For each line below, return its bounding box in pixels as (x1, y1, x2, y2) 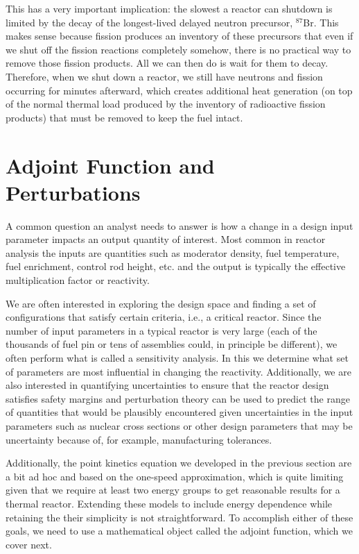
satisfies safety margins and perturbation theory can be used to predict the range (6, 391, 350, 405)
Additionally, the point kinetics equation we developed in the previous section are (6, 455, 352, 470)
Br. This (303, 15, 339, 29)
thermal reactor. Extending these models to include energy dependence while (6, 496, 333, 510)
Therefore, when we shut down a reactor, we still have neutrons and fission (6, 69, 323, 83)
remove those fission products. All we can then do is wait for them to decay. (6, 56, 329, 70)
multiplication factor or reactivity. (6, 273, 150, 287)
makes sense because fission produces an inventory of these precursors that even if (6, 28, 353, 43)
